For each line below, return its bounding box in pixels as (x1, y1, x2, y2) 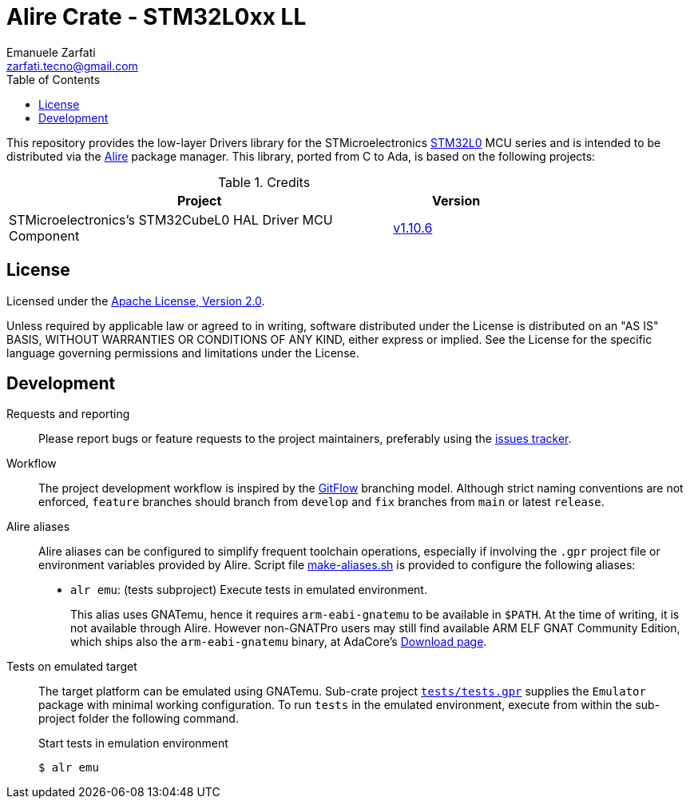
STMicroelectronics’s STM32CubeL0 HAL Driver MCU (9, 211, 333, 228)
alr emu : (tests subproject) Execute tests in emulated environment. (70, 583, 427, 597)
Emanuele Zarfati (6, 45, 96, 59)
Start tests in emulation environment (38, 736, 228, 751)
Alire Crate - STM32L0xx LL (6, 3, 307, 30)
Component (9, 227, 80, 244)
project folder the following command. (38, 711, 239, 726)
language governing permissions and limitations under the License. (6, 345, 359, 360)
